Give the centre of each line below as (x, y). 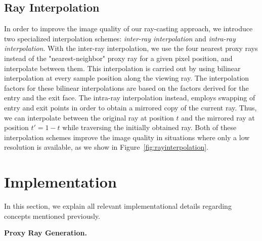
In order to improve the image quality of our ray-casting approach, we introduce (128, 28)
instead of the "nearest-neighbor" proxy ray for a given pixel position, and (118, 58)
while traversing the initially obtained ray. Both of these (149, 127)
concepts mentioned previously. (52, 216)
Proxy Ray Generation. (46, 233)
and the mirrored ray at (218, 117)
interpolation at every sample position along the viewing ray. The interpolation (127, 78)
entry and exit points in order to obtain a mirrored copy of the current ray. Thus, (130, 107)
